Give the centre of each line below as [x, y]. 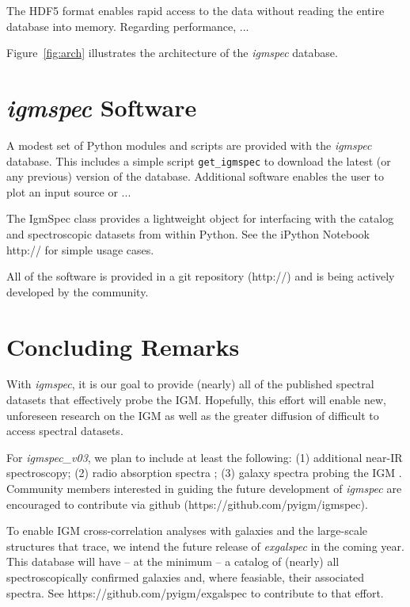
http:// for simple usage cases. [80, 249]
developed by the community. [78, 291]
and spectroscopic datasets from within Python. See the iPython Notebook [188, 233]
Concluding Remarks [123, 346]
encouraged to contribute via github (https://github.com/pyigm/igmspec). [187, 504]
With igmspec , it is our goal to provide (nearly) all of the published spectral [190, 384]
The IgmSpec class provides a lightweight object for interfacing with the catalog [200, 218]
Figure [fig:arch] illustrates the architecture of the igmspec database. [172, 53]
